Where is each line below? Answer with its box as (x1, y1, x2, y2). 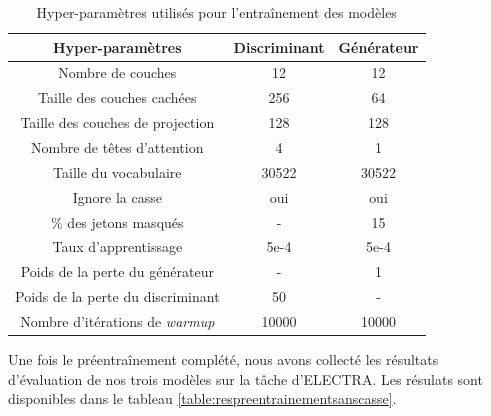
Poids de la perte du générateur (20, 261, 214, 282)
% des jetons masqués (51, 211, 184, 232)
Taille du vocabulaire (53, 161, 182, 182)
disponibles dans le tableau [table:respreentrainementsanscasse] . (8, 388, 397, 409)
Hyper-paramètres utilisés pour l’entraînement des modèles (36, 2, 397, 22)
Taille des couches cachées (38, 87, 197, 108)
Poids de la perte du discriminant (15, 286, 220, 307)
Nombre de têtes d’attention (31, 136, 204, 157)
